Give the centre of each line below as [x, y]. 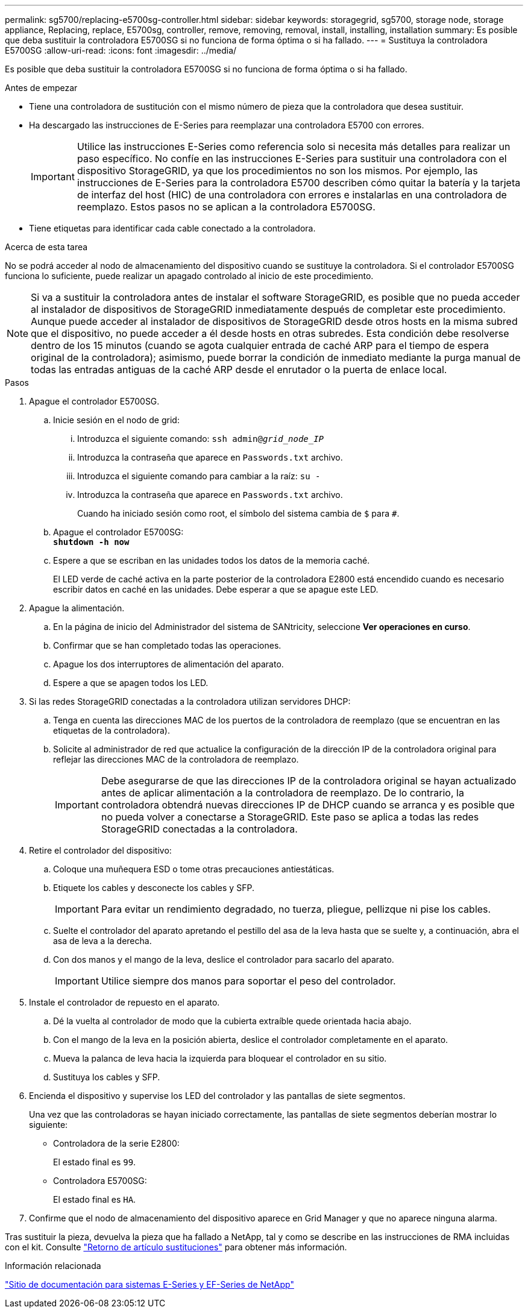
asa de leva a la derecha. [102, 941]
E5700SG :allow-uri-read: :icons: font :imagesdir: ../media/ [121, 50]
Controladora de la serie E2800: [116, 1143]
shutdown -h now [91, 542]
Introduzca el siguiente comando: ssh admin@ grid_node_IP [201, 439]
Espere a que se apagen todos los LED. [131, 683]
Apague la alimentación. [77, 608]
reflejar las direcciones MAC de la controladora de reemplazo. [176, 759]
